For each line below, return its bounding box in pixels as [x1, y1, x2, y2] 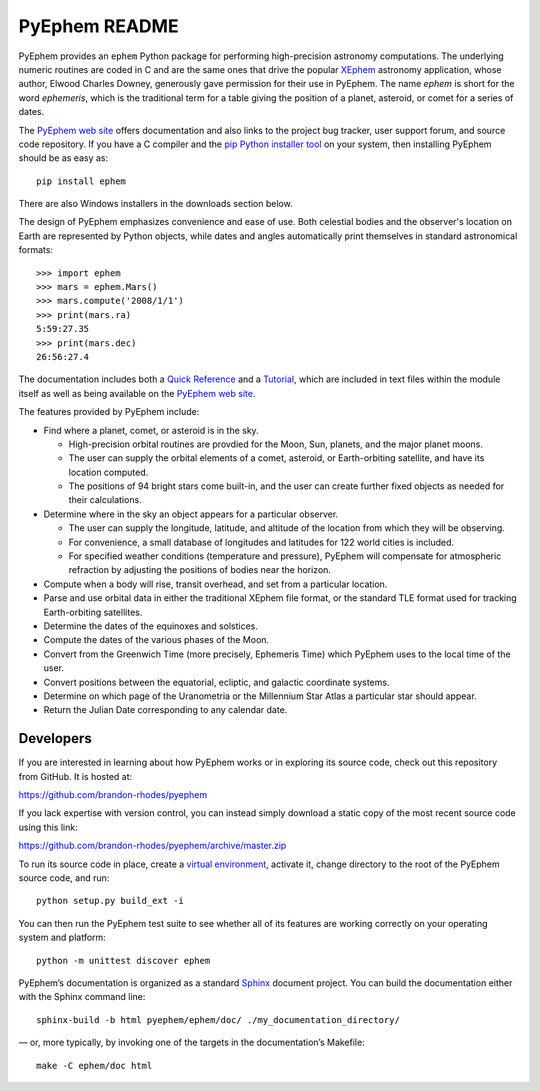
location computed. [68, 466, 149, 478]
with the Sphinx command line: [18, 991, 146, 1003]
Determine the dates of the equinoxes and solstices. [43, 620, 259, 632]
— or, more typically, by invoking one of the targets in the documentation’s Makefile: [18, 1036, 365, 1049]
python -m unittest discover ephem [36, 955, 211, 966]
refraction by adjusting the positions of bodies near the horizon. [68, 564, 332, 576]
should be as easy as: [18, 152, 109, 164]
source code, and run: [18, 871, 110, 884]
